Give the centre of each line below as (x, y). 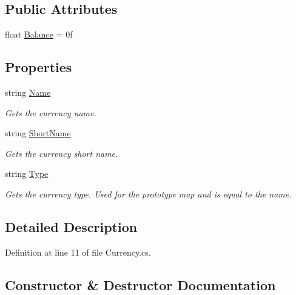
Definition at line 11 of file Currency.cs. (78, 252)
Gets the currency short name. (62, 153)
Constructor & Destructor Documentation (140, 284)
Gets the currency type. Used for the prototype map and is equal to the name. (148, 194)
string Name (28, 92)
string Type (27, 174)
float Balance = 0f (39, 34)
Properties (39, 67)
